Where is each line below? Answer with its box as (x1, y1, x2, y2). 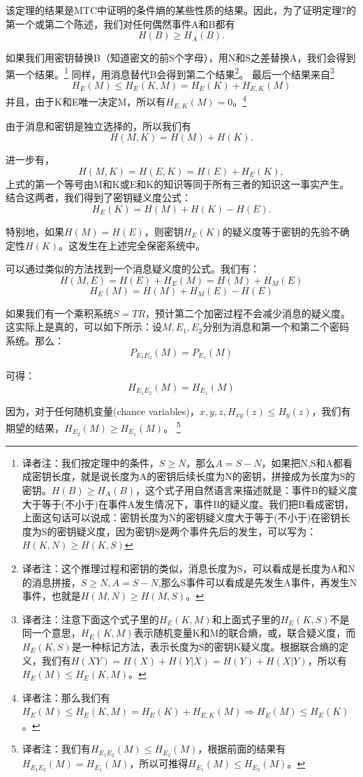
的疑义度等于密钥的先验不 (222, 224, 340, 238)
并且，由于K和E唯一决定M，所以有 (6, 94, 166, 109)
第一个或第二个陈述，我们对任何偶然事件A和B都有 (6, 16, 235, 31)
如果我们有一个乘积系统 (6, 305, 113, 320)
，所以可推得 (129, 756, 188, 771)
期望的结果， (6, 420, 64, 435)
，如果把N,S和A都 (261, 455, 343, 470)
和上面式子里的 (212, 611, 281, 626)
